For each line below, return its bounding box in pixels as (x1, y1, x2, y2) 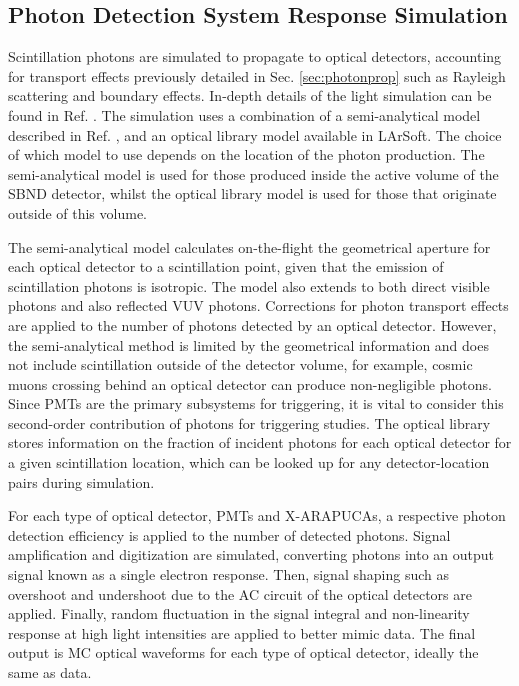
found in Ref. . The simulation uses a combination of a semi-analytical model (8, 104, 481, 125)
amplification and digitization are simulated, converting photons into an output (8, 544, 495, 565)
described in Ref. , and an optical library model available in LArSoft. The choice (8, 124, 502, 145)
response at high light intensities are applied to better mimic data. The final (8, 622, 476, 643)
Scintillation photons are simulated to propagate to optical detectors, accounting (8, 46, 502, 67)
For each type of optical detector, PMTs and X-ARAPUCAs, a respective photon (8, 505, 506, 526)
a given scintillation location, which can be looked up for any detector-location (8, 452, 490, 473)
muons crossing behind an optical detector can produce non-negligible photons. (8, 373, 492, 394)
